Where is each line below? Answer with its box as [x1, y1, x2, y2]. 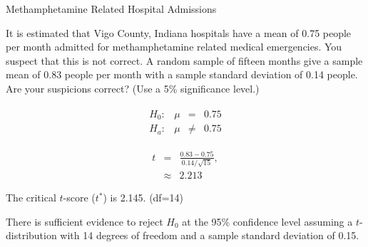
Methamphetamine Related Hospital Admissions [6, 1, 217, 16]
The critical [6, 190, 56, 205]
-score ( [63, 190, 96, 205]
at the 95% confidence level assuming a [182, 214, 353, 228]
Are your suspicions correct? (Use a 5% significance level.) [6, 80, 260, 95]
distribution [6, 228, 57, 243]
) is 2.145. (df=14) [103, 190, 183, 205]
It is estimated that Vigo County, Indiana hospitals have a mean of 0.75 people [6, 25, 352, 40]
